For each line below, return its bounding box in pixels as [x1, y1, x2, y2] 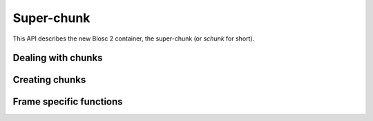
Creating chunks [12, 74, 86, 86]
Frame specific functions [12, 96, 124, 108]
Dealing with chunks [12, 52, 103, 64]
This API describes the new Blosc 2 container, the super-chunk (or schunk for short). [12, 34, 255, 43]
